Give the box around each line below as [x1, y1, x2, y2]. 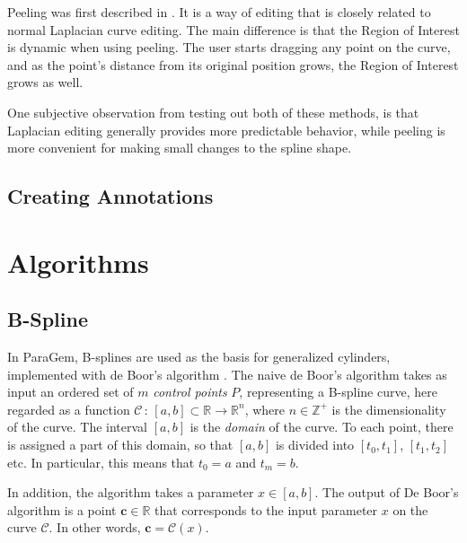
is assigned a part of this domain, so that [7, 435, 233, 454]
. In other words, [48, 518, 141, 537]
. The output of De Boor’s [314, 483, 459, 502]
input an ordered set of [7, 382, 134, 401]
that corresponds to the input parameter [154, 500, 378, 519]
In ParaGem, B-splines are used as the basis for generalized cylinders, [7, 347, 391, 366]
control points [153, 382, 227, 401]
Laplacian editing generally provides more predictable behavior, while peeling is [7, 120, 445, 139]
